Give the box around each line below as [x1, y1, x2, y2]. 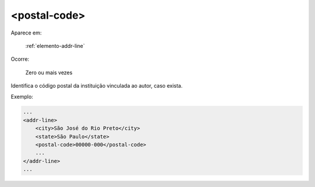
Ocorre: [10, 56, 29, 63]
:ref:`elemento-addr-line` [25, 42, 85, 49]
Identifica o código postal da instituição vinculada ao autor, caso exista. [10, 82, 183, 89]
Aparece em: [10, 29, 42, 36]
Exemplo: [10, 93, 33, 100]
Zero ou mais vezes [25, 69, 73, 76]
